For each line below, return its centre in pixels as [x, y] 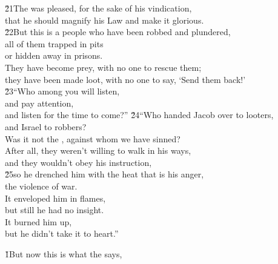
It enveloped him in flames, [55, 198]
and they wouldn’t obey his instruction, [78, 162]
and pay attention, [39, 103]
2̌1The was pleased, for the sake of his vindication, [98, 8]
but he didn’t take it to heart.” [62, 233]
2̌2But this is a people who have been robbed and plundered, [118, 32]
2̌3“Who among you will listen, [62, 91]
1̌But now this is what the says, [64, 253]
